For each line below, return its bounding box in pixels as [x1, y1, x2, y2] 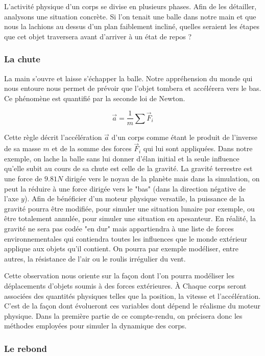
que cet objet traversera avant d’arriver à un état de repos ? [4, 31, 192, 41]
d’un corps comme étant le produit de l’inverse [111, 132, 257, 143]
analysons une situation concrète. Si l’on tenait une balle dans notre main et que [4, 11, 256, 21]
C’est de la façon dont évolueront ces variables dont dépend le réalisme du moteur [4, 300, 261, 311]
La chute [4, 53, 40, 65]
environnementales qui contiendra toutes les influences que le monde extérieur [4, 233, 248, 244]
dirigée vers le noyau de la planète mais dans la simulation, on [65, 173, 260, 184]
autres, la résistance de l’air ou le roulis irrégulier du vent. [4, 253, 186, 264]
